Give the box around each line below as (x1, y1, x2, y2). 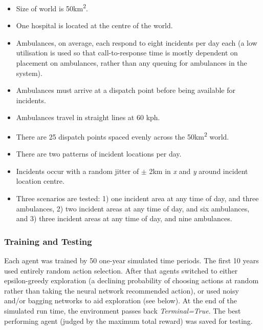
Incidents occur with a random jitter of (16, 165, 139, 176)
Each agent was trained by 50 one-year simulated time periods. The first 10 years (4, 255, 259, 266)
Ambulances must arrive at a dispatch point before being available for (16, 85, 235, 95)
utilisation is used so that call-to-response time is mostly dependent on (16, 47, 238, 58)
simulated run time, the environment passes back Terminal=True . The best (4, 305, 241, 316)
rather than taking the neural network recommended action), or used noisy (4, 285, 239, 296)
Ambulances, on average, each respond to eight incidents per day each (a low (16, 37, 257, 48)
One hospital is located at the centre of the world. (16, 20, 173, 31)
